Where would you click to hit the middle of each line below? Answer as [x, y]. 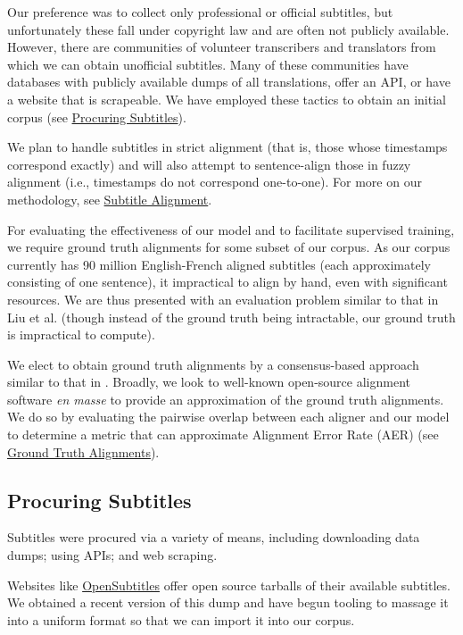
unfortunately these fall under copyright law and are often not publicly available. [228, 29]
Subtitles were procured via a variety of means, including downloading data [214, 537]
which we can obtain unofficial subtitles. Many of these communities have [208, 64]
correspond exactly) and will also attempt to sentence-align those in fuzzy [209, 164]
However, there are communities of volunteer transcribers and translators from [222, 47]
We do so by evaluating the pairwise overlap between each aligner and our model [228, 417]
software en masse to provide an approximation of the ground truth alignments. [226, 399]
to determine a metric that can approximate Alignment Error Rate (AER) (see [223, 434]
